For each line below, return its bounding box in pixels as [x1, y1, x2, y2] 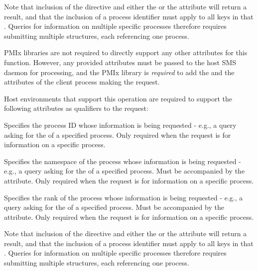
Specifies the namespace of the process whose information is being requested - [4, 156, 241, 166]
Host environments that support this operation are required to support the [4, 93, 233, 103]
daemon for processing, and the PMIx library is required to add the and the [4, 67, 235, 77]
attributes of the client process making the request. [4, 77, 160, 87]
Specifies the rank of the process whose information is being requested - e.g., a [4, 192, 243, 202]
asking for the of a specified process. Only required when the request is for [4, 129, 231, 140]
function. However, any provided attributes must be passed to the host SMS [4, 57, 237, 67]
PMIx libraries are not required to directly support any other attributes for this [4, 47, 248, 58]
